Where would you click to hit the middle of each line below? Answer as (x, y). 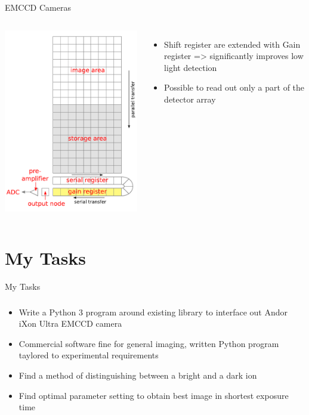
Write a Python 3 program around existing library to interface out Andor (153, 312)
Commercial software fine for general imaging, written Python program (149, 343)
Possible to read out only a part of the (234, 87)
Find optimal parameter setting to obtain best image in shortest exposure (154, 395)
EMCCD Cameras (38, 7)
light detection (191, 67)
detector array (190, 99)
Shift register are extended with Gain (232, 44)
